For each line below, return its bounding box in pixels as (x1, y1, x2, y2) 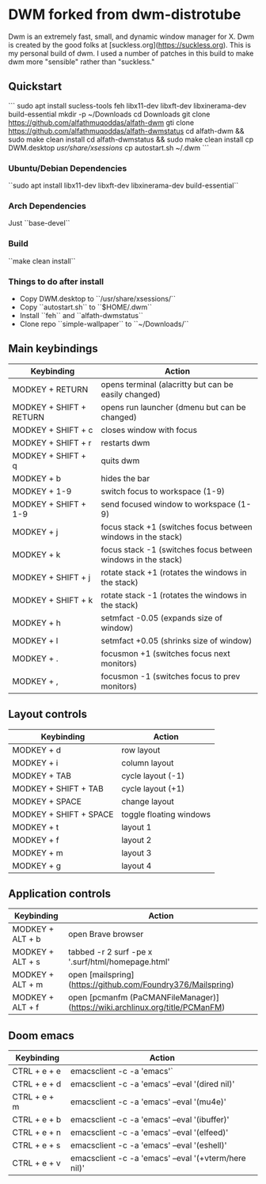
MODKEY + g (12, 860, 62, 871)
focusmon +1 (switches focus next (101, 647, 231, 658)
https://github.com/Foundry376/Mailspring (70, 979, 231, 990)
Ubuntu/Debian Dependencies (8, 162, 127, 173)
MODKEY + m (12, 847, 63, 858)
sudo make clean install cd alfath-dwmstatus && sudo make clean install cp (8, 135, 254, 144)
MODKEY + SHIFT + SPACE (12, 809, 114, 820)
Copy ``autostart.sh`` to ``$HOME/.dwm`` (19, 302, 153, 312)
